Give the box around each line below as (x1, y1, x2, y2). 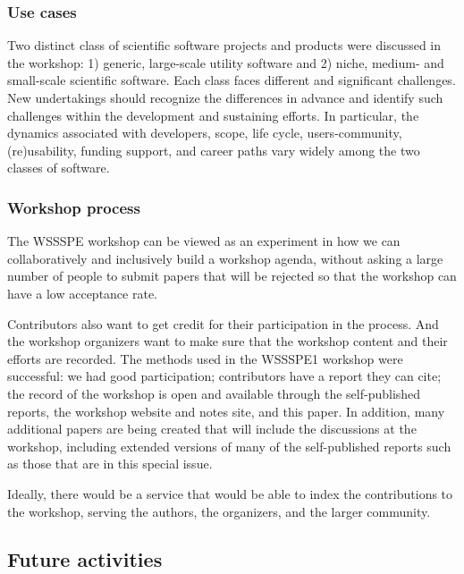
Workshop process (7, 196, 140, 218)
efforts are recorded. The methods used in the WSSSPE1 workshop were (7, 349, 403, 367)
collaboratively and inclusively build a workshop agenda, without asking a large (7, 249, 443, 267)
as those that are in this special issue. (7, 454, 213, 473)
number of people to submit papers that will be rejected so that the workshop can (7, 266, 457, 285)
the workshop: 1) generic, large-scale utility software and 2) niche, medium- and (7, 53, 444, 72)
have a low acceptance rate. (7, 283, 157, 302)
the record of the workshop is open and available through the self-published (7, 384, 421, 402)
